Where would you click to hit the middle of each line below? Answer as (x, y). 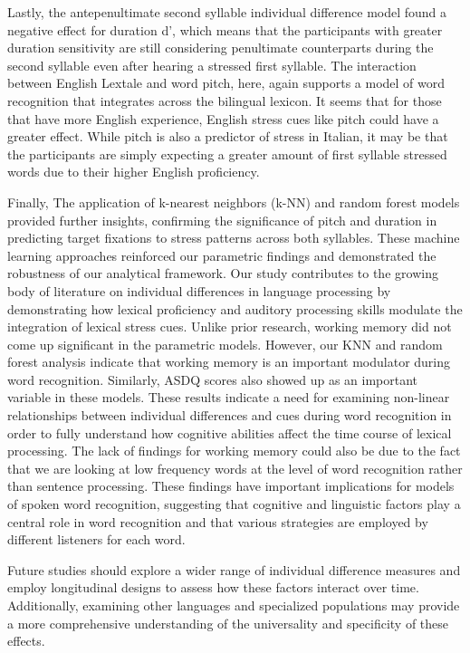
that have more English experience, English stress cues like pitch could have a (223, 118)
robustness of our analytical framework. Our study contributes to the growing (223, 273)
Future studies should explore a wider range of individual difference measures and (234, 569)
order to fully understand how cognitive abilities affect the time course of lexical (230, 432)
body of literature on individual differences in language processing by (199, 290)
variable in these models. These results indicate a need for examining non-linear (229, 397)
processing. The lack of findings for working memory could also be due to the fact (234, 451)
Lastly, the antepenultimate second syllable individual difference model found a (227, 12)
